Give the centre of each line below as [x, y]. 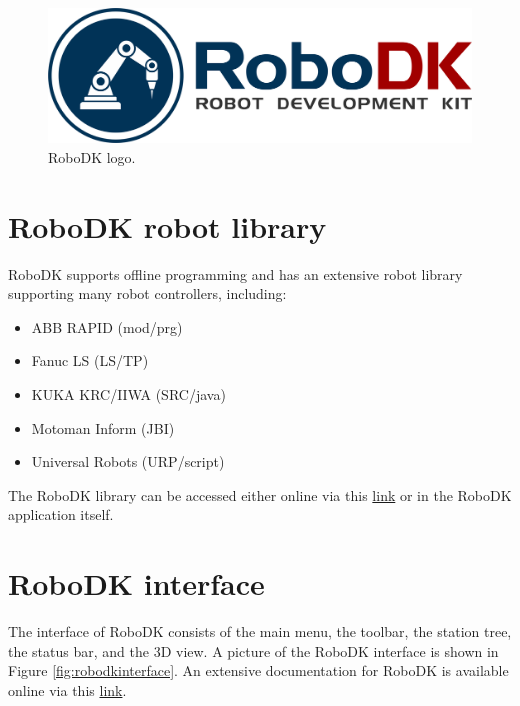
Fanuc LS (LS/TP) [90, 360]
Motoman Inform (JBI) [103, 427]
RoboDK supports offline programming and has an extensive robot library [235, 273]
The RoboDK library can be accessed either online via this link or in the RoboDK [260, 494]
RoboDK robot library [167, 225]
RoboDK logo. [92, 156]
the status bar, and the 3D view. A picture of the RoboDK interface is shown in [253, 650]
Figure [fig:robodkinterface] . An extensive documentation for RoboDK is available [258, 670]
